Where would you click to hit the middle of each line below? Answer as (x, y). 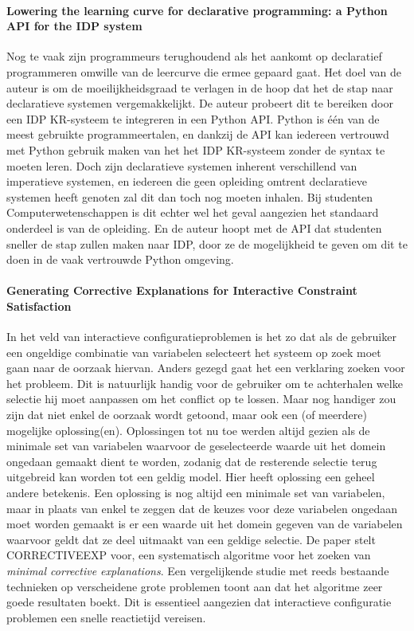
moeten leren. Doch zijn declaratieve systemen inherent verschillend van (182, 165)
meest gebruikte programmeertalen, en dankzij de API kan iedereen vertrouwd (198, 134)
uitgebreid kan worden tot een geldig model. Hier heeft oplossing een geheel (191, 477)
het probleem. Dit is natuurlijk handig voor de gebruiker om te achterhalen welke (205, 383)
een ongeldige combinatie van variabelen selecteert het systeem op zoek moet (194, 352)
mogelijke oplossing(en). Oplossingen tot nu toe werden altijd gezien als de (188, 430)
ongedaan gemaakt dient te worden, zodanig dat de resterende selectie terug (192, 461)
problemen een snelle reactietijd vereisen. (106, 617)
